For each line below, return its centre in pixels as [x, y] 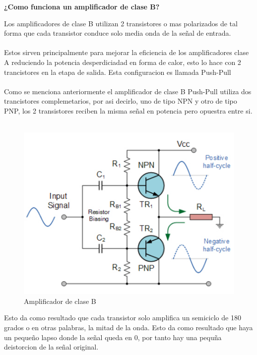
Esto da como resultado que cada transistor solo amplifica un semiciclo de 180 [123, 318]
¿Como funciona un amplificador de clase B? [82, 6]
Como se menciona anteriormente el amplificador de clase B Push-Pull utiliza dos [128, 91]
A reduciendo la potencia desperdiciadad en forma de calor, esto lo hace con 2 [123, 62]
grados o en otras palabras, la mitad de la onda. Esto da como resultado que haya [128, 327]
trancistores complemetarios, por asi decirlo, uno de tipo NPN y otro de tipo [121, 101]
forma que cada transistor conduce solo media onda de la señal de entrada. [118, 33]
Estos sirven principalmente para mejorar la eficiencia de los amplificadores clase [127, 52]
